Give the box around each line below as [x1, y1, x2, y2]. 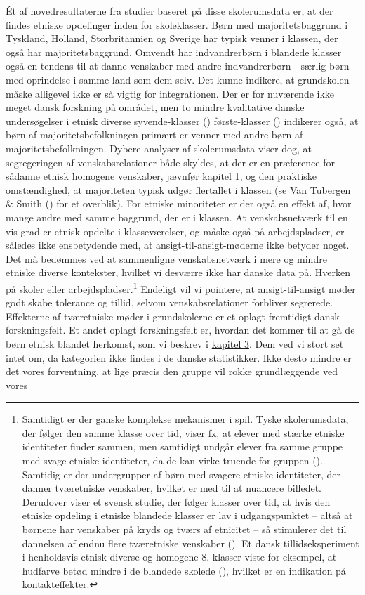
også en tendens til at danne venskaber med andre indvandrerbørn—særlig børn [6, 58, 350, 73]
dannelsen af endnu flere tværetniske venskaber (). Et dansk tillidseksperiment [22, 535, 359, 550]
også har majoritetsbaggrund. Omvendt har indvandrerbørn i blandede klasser [6, 44, 342, 59]
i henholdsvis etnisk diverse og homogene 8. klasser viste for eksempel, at [22, 549, 337, 564]
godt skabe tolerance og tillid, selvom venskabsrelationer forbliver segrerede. [6, 295, 333, 310]
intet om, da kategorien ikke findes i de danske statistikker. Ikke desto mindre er [6, 350, 352, 365]
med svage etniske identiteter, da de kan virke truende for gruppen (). [22, 453, 323, 468]
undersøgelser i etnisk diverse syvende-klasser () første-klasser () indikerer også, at [6, 113, 359, 128]
